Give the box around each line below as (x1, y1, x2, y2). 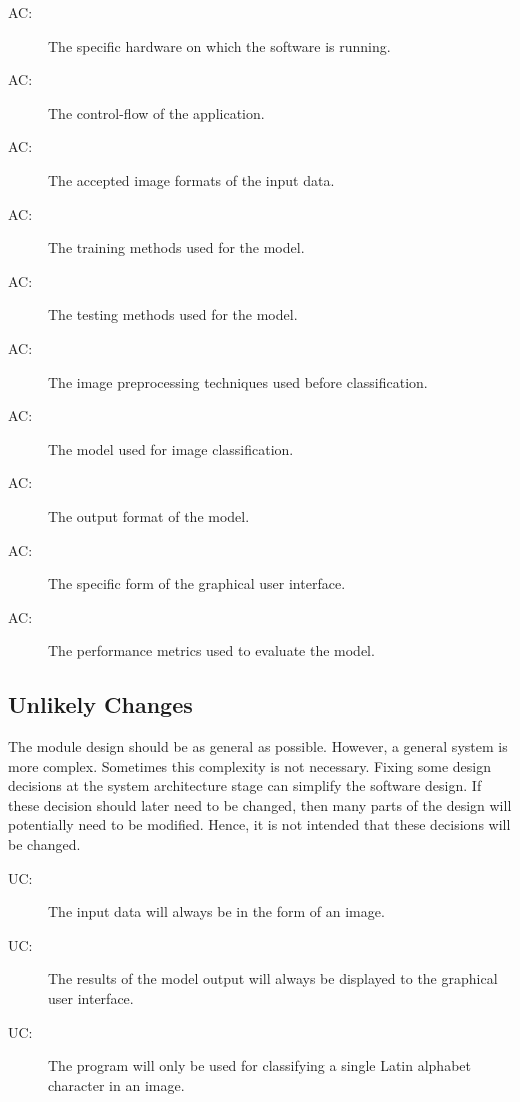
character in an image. (48, 1074, 185, 1095)
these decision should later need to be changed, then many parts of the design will (8, 794, 512, 815)
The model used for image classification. (48, 438, 294, 459)
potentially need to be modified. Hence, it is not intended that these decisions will (8, 814, 511, 835)
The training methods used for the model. (48, 237, 305, 258)
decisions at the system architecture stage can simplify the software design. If (8, 775, 482, 796)
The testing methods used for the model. (48, 304, 298, 325)
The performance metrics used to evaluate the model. (48, 640, 375, 661)
